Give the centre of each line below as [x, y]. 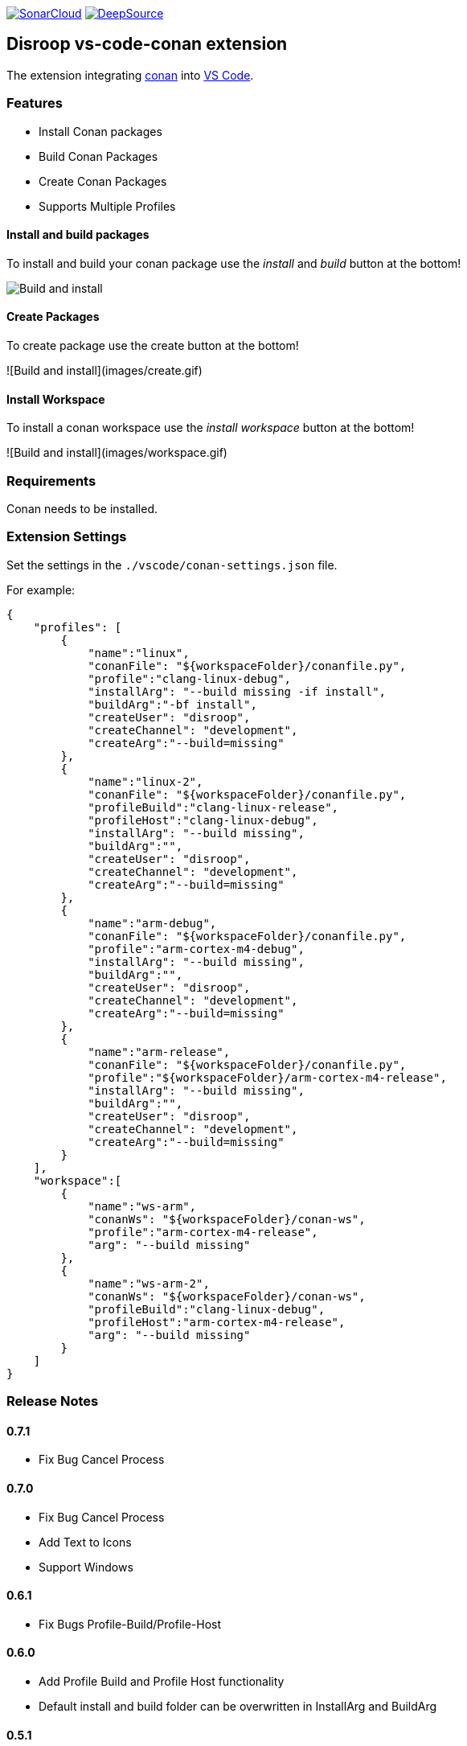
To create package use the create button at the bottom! [153, 346]
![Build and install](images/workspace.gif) [117, 453]
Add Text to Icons [85, 1542]
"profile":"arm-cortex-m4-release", [203, 1232]
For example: [41, 590]
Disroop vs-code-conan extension [147, 44]
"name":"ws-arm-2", [149, 1283]
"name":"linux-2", [145, 781]
